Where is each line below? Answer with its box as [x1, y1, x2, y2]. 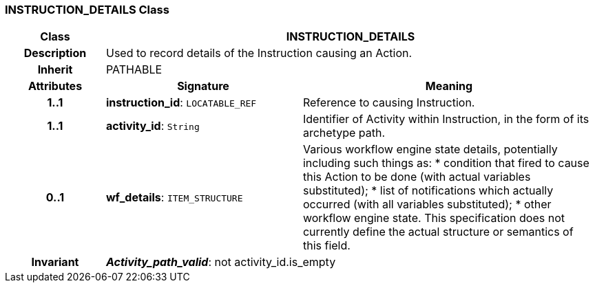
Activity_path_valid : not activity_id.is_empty [105, 255, 336, 269]
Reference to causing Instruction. [302, 96, 475, 110]
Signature [177, 79, 229, 93]
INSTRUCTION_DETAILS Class [5, 3, 169, 16]
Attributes [28, 79, 83, 93]
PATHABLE [105, 63, 163, 77]
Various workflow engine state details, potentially [302, 142, 558, 157]
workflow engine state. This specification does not [302, 211, 565, 225]
